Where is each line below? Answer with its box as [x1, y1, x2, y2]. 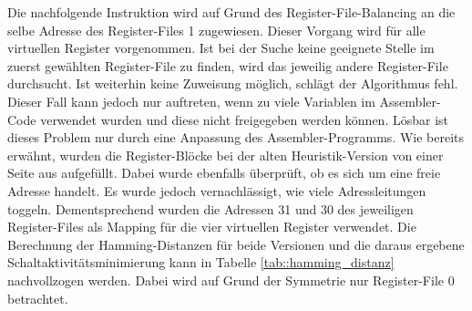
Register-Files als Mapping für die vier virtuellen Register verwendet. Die [7, 217, 416, 236]
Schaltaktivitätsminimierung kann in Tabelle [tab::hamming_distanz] [7, 253, 395, 272]
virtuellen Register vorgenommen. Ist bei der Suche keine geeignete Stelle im [7, 38, 435, 57]
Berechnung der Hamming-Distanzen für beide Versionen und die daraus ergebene [7, 234, 465, 254]
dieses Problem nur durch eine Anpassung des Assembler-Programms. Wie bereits [7, 128, 465, 147]
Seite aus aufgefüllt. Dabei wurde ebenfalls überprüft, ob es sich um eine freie [7, 163, 441, 182]
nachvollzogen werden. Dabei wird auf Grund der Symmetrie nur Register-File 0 [7, 270, 455, 289]
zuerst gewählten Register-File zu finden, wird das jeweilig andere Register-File [7, 56, 448, 75]
